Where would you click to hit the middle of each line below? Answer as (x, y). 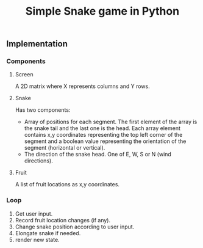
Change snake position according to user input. (75, 227)
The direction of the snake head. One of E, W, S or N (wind (98, 155)
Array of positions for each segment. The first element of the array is (111, 122)
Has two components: (43, 110)
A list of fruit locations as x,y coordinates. (67, 184)
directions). (38, 161)
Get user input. (34, 213)
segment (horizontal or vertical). (65, 148)
